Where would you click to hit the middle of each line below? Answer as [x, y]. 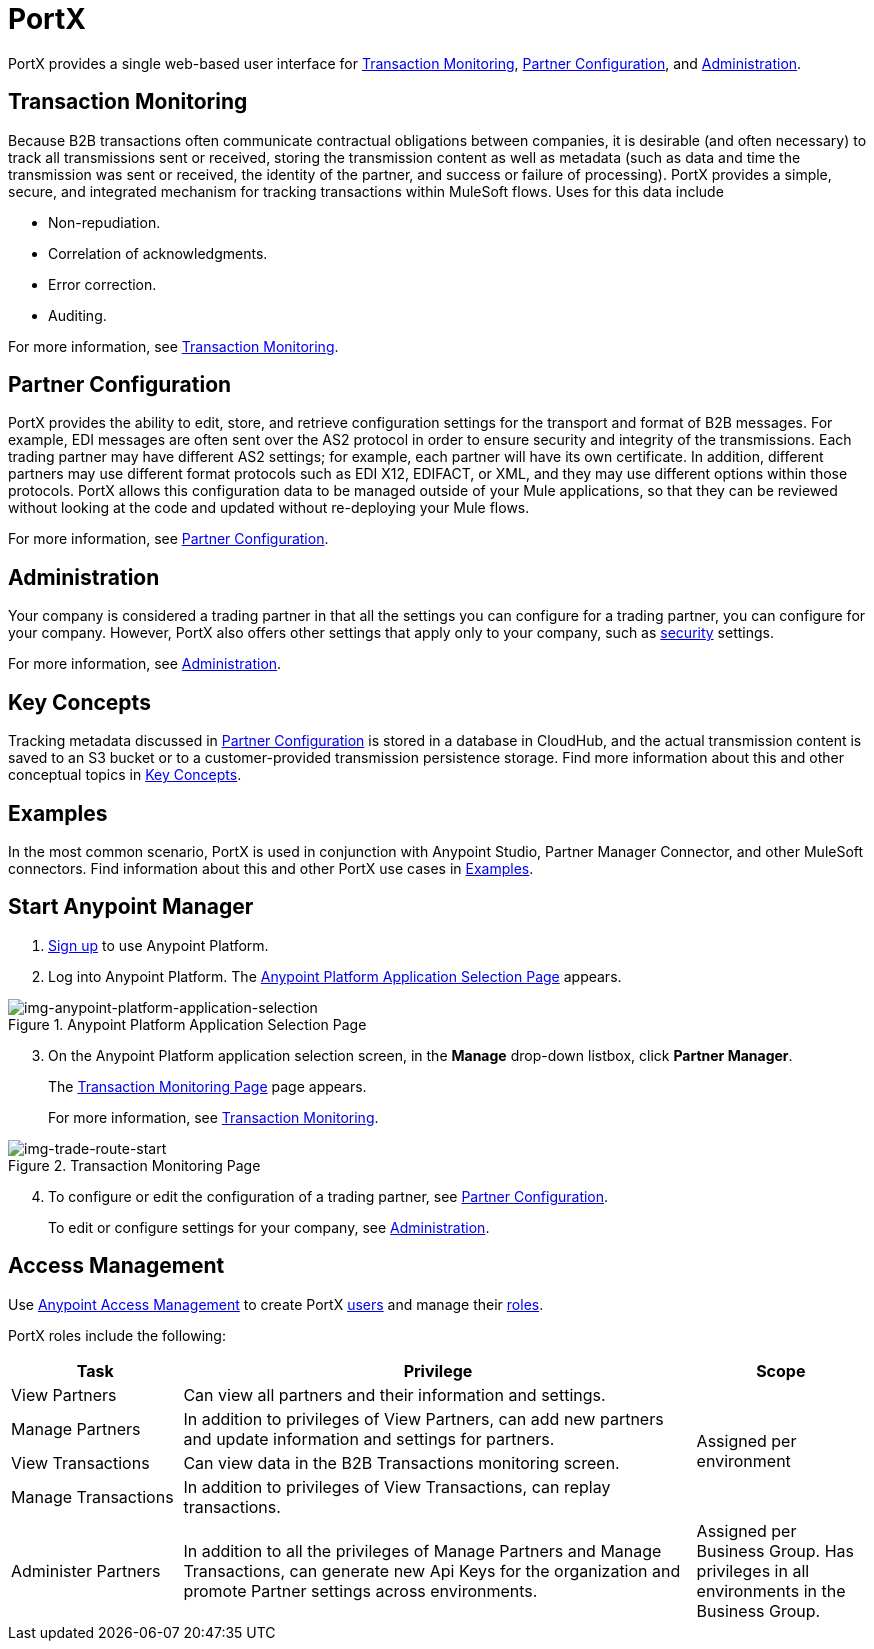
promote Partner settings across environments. [360, 1590]
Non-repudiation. [104, 222]
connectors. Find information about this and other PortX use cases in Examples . [271, 868]
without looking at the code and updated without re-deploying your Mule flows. [269, 508]
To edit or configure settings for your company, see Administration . [269, 1227]
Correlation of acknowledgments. [158, 253]
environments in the [771, 1590]
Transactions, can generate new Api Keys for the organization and [432, 1570]
